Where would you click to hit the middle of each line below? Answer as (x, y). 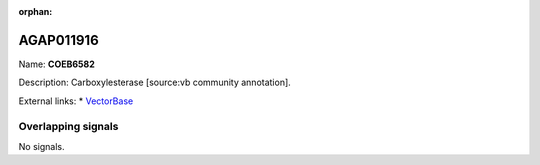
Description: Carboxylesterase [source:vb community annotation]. (155, 82)
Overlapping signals (68, 127)
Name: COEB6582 (56, 64)
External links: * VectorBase (76, 101)
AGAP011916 (58, 40)
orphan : (35, 11)
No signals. (41, 146)
